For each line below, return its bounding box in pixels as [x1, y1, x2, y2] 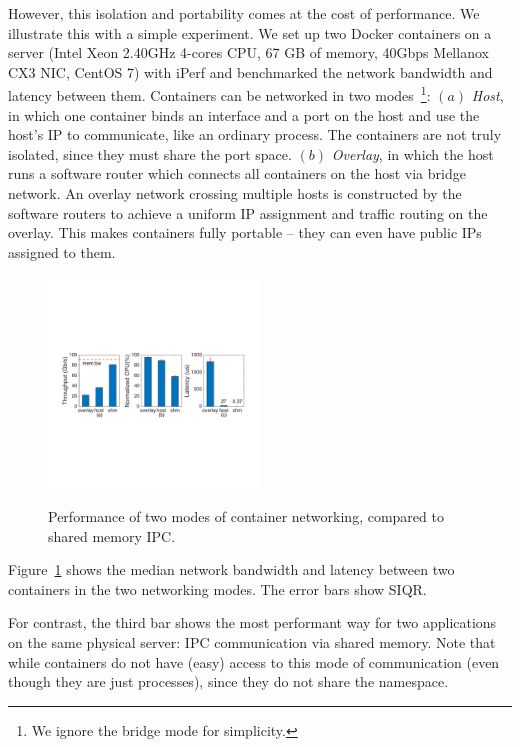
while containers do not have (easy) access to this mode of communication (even [8, 651, 500, 672]
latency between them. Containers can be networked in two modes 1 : [8, 82, 431, 106]
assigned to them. [8, 241, 116, 262]
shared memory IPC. [48, 525, 176, 546]
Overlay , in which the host [331, 143, 494, 164]
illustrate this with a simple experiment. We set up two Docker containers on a [8, 22, 492, 43]
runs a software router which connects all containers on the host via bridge [8, 163, 466, 184]
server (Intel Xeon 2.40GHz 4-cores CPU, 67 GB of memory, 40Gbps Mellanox [8, 42, 489, 63]
